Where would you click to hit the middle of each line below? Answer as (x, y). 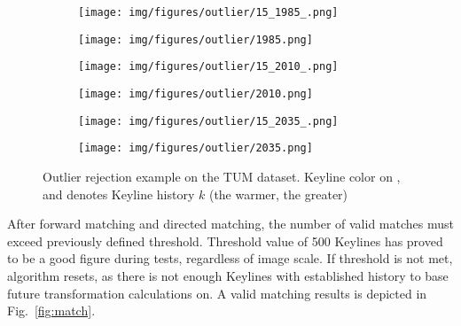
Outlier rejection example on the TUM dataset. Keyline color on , (222, 176)
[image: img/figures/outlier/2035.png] (195, 148)
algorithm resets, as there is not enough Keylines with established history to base (228, 275)
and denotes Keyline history (119, 194)
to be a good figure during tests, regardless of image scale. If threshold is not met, (230, 258)
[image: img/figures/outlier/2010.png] (195, 93)
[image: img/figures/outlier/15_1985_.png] (208, 12)
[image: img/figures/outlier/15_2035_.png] (208, 121)
